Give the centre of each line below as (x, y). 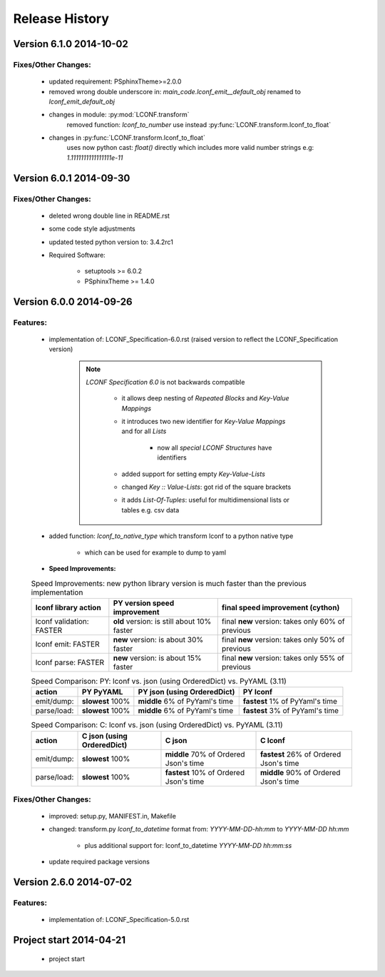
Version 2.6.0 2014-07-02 (72, 882)
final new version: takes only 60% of (283, 621)
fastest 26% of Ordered (301, 754)
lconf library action (68, 607)
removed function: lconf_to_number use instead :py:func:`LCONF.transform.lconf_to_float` (199, 124)
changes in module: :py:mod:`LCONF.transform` (119, 115)
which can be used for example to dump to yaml (155, 552)
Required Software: (77, 255)
